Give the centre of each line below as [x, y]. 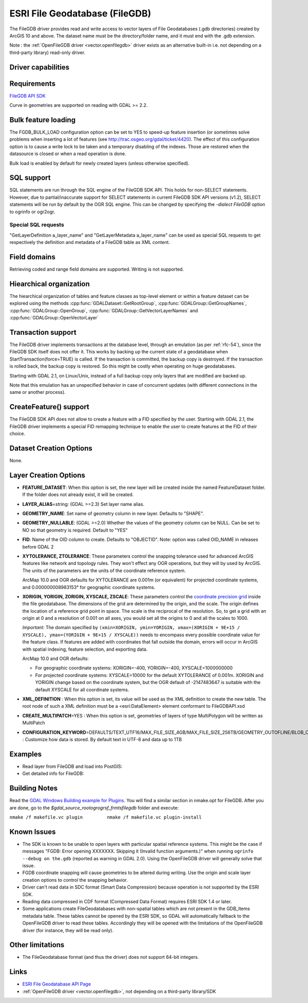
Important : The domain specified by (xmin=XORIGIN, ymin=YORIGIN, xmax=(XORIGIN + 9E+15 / [131, 628]
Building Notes [34, 788]
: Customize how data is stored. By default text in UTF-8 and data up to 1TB [102, 739]
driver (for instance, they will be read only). [68, 930]
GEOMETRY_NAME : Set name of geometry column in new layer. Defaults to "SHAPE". [113, 514]
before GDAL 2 [38, 546]
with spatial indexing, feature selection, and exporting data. [85, 649]
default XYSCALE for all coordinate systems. [82, 689]
